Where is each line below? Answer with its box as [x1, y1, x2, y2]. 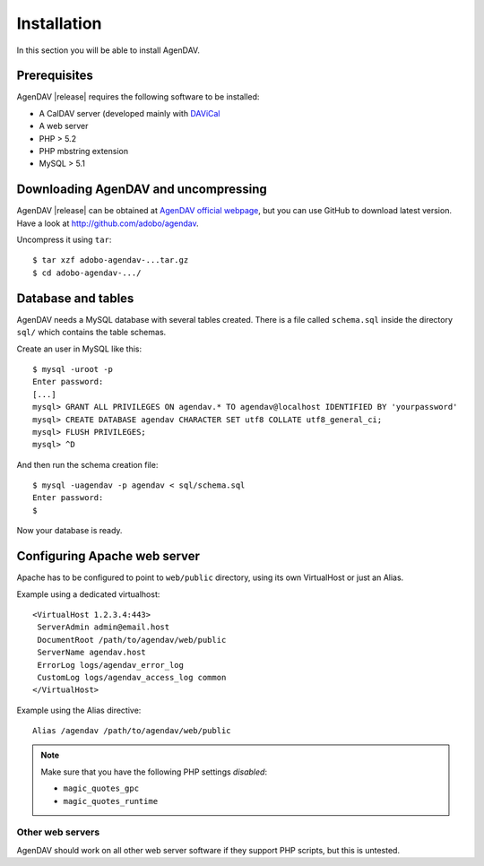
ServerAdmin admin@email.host [37, 622, 170, 632]
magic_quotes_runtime [63, 796, 159, 806]
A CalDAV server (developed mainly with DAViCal [39, 108, 220, 118]
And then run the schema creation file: [16, 459, 159, 470]
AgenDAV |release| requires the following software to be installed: [16, 91, 260, 102]
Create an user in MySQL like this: [16, 343, 143, 354]
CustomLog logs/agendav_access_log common [37, 672, 227, 682]
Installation [16, 13, 102, 33]
